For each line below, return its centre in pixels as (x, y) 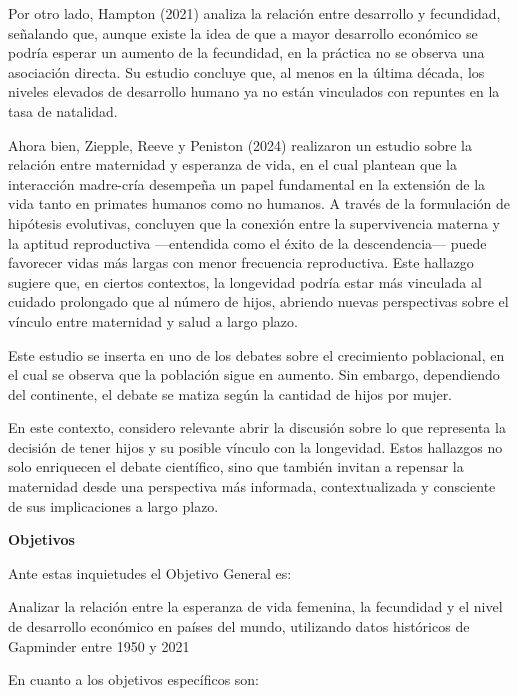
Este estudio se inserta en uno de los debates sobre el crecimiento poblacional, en (256, 354)
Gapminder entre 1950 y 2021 (99, 645)
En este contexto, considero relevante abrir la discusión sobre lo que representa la (257, 427)
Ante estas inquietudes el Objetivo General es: (150, 572)
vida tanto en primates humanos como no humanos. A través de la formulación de (259, 203)
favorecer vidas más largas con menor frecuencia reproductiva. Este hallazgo (241, 262)
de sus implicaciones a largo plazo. (113, 505)
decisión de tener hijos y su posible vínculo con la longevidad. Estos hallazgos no (255, 446)
